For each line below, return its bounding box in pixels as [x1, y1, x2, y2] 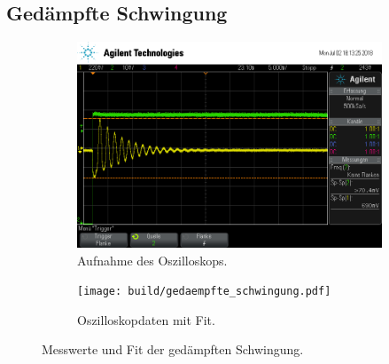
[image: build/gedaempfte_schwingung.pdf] [77, 285, 331, 298]
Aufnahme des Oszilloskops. [77, 250, 228, 269]
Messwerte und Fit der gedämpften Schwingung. [42, 340, 304, 359]
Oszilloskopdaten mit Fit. [77, 310, 215, 328]
